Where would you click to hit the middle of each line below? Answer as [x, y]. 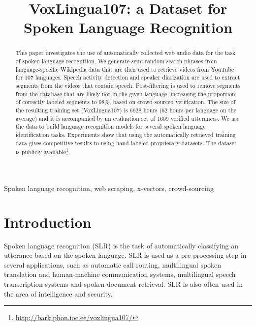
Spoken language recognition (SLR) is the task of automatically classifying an [121, 245]
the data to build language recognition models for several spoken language [111, 126]
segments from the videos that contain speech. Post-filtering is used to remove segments [128, 85]
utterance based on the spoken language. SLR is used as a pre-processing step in [125, 255]
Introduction [48, 222]
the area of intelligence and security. [58, 293]
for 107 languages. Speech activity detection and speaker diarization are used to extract [128, 77]
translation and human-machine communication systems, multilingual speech [120, 274]
